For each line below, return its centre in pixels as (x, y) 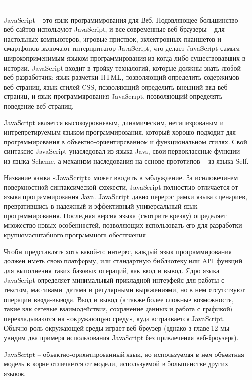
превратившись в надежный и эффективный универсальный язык (101, 206)
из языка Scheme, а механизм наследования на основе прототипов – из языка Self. (126, 160)
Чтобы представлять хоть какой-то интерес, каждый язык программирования (118, 251)
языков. (15, 373)
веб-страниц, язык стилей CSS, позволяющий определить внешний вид (110, 86)
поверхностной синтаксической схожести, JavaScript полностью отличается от (121, 187)
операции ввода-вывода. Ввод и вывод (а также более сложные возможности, (119, 299)
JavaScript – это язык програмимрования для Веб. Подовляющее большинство (121, 19)
